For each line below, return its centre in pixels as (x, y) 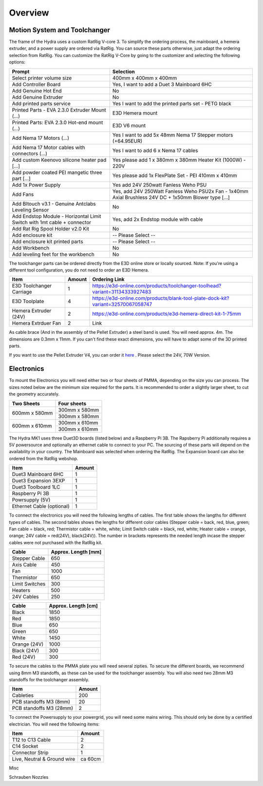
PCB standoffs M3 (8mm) (41, 702)
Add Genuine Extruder (38, 97)
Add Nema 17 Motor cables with (48, 147)
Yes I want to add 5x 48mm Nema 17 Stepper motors (173, 135)
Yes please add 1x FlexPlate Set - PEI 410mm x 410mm (175, 175)
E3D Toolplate (28, 301)
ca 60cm (91, 759)
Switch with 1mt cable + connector (52, 222)
